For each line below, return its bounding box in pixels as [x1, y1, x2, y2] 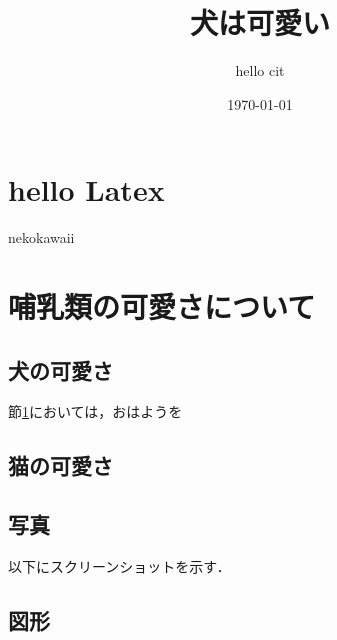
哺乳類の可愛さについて [8, 286, 316, 327]
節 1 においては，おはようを [8, 401, 183, 422]
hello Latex [8, 169, 165, 210]
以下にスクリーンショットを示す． [8, 556, 231, 576]
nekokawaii [8, 227, 75, 248]
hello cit [235, 60, 285, 81]
